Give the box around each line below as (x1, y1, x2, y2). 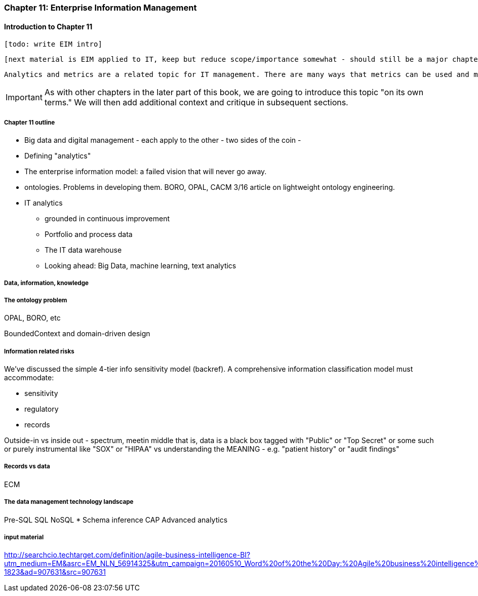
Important (6, 92, 43, 103)
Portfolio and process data (45, 230, 133, 239)
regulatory (24, 404, 59, 413)
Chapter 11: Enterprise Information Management (4, 3, 197, 13)
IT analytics (24, 198, 63, 207)
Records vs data (4, 463, 50, 470)
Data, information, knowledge (4, 280, 89, 287)
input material (4, 533, 44, 541)
